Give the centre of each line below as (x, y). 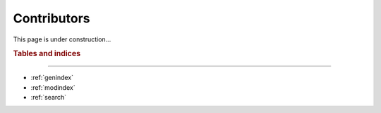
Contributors (52, 18)
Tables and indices (47, 54)
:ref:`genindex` (52, 78)
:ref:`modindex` (53, 87)
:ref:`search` (49, 97)
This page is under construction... (62, 39)
